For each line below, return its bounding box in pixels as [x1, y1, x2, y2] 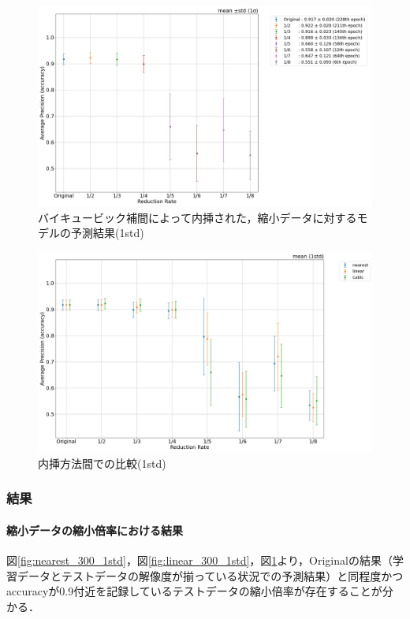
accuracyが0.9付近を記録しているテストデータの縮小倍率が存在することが [6, 583, 382, 599]
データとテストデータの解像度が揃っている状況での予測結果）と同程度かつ [17, 567, 404, 584]
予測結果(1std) [70, 224, 144, 241]
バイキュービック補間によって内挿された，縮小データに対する [38, 209, 357, 225]
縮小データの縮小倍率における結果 [6, 521, 183, 538]
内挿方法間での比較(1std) [38, 454, 166, 471]
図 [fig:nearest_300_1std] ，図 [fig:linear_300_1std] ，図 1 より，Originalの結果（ [6, 552, 393, 569]
